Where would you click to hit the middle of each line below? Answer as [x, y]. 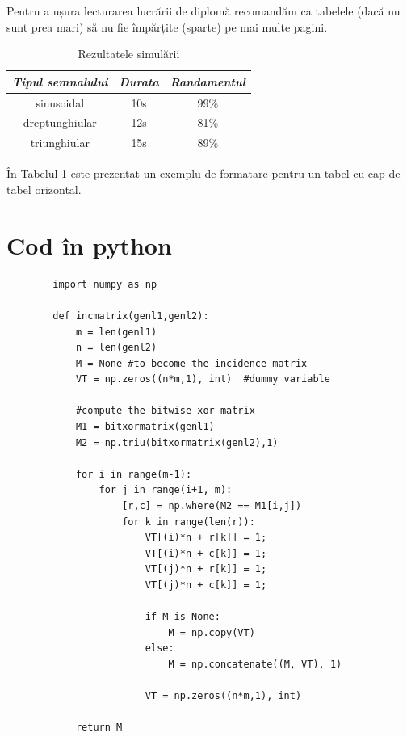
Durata [139, 81]
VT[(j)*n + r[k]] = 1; [206, 569]
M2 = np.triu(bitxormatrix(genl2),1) [177, 442]
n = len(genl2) [116, 348]
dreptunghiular [60, 122]
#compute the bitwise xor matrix [165, 411]
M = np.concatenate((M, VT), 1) [255, 664]
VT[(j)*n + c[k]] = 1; [206, 585]
